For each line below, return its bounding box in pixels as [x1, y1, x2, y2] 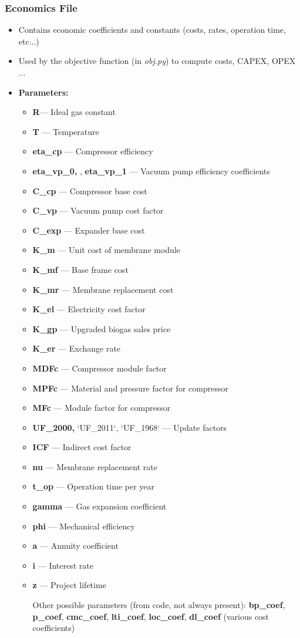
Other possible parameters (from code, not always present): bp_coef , [32, 599, 285, 611]
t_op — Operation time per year [32, 480, 155, 492]
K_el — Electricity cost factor [32, 303, 146, 315]
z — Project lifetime [32, 579, 106, 591]
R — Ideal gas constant [32, 106, 116, 118]
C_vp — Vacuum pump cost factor [32, 204, 164, 217]
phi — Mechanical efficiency [32, 519, 135, 532]
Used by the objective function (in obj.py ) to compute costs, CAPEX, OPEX [18, 55, 296, 67]
